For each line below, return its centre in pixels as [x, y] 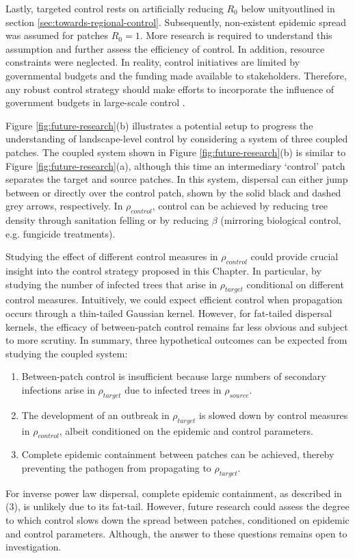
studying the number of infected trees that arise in [111, 284]
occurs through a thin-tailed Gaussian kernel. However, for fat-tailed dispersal [169, 313]
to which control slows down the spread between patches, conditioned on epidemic [177, 520]
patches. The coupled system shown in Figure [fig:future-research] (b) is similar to [176, 152]
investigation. [34, 547]
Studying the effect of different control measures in [112, 256]
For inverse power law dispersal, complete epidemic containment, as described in [174, 493]
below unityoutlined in [288, 8]
